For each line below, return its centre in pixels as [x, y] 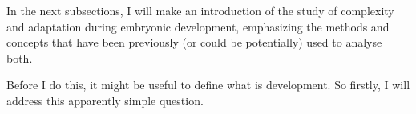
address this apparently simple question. [105, 100]
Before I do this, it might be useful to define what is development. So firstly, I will [208, 85]
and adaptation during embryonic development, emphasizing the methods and [198, 26]
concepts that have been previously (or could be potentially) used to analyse [194, 42]
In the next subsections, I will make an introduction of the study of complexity [200, 10]
